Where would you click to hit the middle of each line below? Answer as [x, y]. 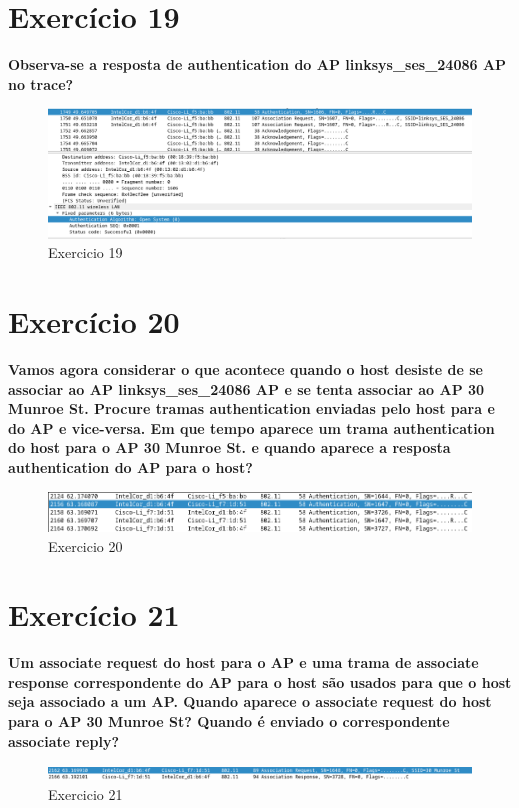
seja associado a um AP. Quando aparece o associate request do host [250, 701]
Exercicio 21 [85, 793]
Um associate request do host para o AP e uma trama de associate [243, 662]
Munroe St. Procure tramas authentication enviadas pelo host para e [251, 408]
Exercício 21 [94, 614]
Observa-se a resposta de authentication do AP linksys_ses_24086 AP [257, 64]
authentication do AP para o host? [130, 467]
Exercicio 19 [85, 252]
